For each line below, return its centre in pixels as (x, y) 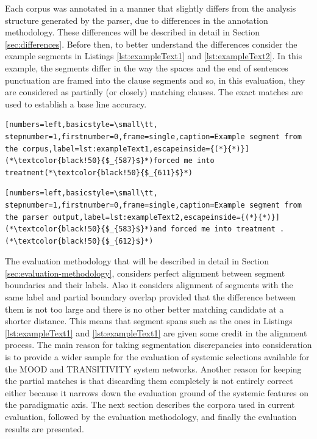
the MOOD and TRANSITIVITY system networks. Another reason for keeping (153, 368)
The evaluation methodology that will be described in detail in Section (137, 261)
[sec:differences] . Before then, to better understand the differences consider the (151, 44)
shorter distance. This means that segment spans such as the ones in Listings (149, 321)
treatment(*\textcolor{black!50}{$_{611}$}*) (99, 172)
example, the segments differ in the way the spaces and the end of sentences (147, 67)
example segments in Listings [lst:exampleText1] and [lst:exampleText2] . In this (154, 56)
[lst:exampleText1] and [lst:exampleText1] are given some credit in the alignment (156, 332)
